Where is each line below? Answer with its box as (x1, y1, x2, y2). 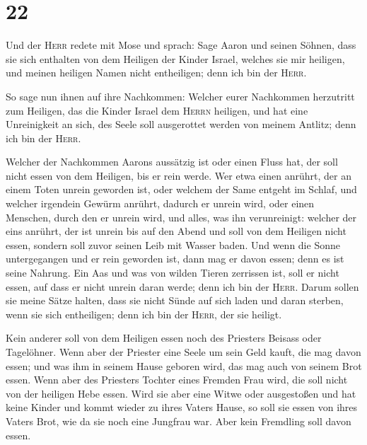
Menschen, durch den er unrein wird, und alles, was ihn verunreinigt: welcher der (6, 209, 357, 224)
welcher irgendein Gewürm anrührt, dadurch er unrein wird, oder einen (6, 196, 315, 211)
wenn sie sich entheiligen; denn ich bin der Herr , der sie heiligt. (6, 306, 282, 321)
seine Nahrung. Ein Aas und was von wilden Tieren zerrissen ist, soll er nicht (6, 265, 339, 280)
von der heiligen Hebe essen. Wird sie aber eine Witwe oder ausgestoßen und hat (6, 386, 356, 400)
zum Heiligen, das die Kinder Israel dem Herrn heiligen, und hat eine (6, 103, 308, 117)
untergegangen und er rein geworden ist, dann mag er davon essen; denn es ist (6, 251, 344, 266)
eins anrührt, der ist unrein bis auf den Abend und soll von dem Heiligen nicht (6, 224, 346, 238)
